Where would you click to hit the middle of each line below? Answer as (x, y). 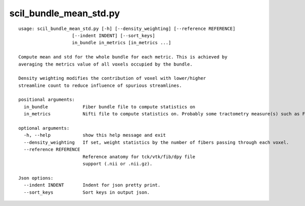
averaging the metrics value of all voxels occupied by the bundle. (105, 64)
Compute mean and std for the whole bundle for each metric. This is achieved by (123, 57)
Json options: (36, 178)
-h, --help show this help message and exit (95, 135)
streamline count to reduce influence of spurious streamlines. (100, 85)
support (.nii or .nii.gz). (117, 164)
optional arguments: (44, 128)
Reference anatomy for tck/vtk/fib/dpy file (139, 157)
